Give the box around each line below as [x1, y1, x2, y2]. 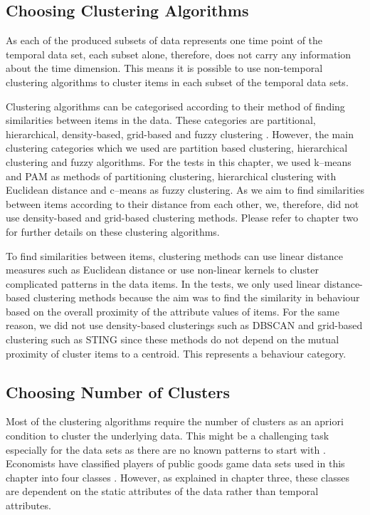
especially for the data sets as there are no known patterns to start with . [6, 442, 326, 457]
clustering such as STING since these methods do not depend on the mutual [6, 332, 339, 347]
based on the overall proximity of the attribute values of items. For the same [6, 303, 339, 318]
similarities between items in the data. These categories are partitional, [6, 113, 316, 128]
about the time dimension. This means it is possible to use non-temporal [6, 61, 323, 76]
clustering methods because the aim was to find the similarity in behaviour [33, 290, 360, 305]
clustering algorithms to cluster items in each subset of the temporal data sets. [6, 74, 349, 89]
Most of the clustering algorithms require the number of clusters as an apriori [6, 414, 344, 429]
